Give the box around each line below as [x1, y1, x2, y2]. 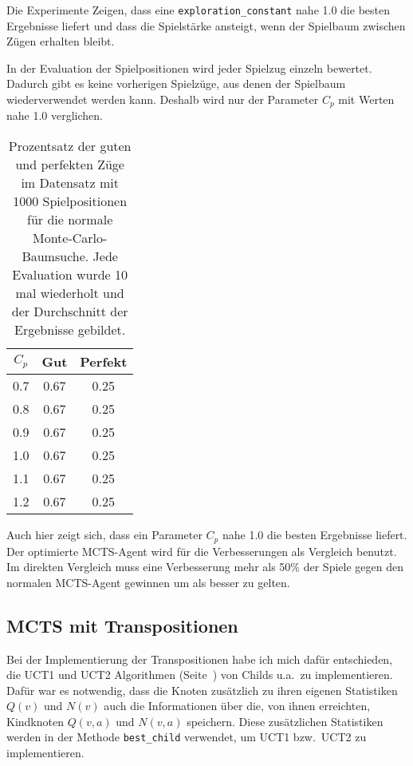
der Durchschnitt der [11, 302, 128, 321]
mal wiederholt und [15, 284, 124, 303]
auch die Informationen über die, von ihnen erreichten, [104, 697, 371, 714]
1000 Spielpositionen [13, 192, 128, 211]
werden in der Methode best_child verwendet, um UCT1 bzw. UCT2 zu [6, 728, 367, 745]
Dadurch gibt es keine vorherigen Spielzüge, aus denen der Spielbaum [6, 75, 346, 92]
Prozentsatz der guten [8, 137, 132, 156]
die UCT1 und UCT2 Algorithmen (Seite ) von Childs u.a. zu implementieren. [6, 666, 393, 683]
